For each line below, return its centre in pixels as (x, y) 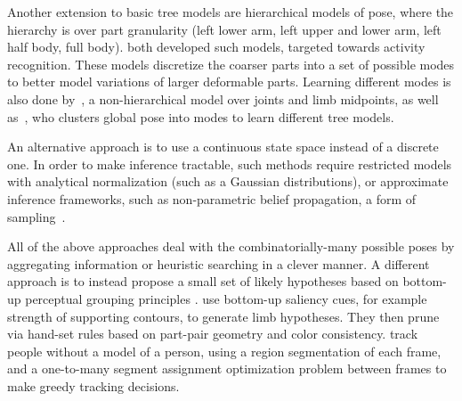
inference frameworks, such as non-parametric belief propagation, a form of (212, 198)
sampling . (36, 216)
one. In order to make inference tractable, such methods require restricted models (230, 164)
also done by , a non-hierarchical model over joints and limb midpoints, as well (223, 98)
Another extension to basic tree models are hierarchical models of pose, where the (231, 12)
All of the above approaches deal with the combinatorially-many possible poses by (231, 246)
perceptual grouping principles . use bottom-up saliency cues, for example (226, 298)
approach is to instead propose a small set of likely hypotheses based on (203, 281)
